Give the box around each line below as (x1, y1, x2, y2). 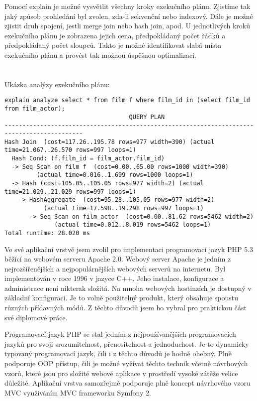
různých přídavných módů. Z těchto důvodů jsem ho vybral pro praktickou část (4, 302, 247, 313)
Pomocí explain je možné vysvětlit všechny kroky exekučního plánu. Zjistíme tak (4, 1, 251, 11)
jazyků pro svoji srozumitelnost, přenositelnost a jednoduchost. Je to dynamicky (4, 338, 249, 349)
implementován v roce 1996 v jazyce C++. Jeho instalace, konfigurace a (4, 273, 224, 283)
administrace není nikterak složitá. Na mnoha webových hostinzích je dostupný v (4, 282, 252, 293)
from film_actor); (4, 105, 65, 112)
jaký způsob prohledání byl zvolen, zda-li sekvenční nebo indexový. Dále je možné (4, 10, 253, 21)
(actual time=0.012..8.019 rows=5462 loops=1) (54, 221, 211, 229)
